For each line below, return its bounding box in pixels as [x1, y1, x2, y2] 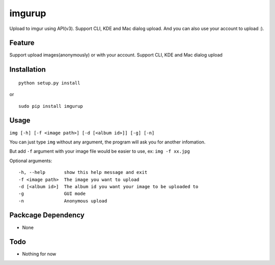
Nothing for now [22, 251, 57, 257]
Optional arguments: [9, 158, 52, 164]
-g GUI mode [18, 191, 86, 197]
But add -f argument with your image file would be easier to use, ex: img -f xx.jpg [9, 148, 190, 155]
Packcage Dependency [9, 211, 85, 220]
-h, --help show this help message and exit [18, 169, 148, 175]
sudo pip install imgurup [18, 103, 84, 109]
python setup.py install [18, 80, 80, 86]
